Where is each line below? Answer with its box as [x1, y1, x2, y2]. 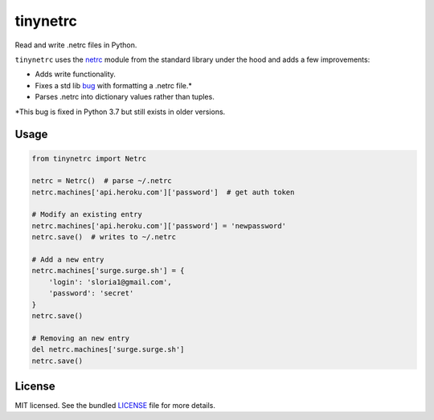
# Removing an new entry [31, 333, 130, 343]
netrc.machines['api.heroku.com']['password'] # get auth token [31, 187, 295, 197]
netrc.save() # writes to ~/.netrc [31, 233, 177, 242]
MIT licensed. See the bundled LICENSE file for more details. [14, 401, 216, 410]
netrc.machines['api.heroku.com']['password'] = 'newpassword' [31, 221, 287, 230]
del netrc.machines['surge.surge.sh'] [31, 345, 185, 354]
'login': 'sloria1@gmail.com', [48, 277, 172, 287]
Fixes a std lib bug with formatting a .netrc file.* [35, 80, 193, 90]
